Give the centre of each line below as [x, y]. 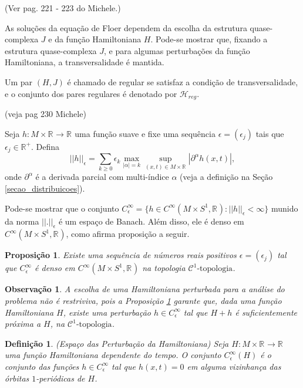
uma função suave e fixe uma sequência [145, 133]
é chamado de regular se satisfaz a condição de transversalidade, [183, 81]
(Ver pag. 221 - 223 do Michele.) [63, 8]
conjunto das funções [42, 366]
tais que [270, 133]
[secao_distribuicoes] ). [45, 188]
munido [285, 208]
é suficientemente [266, 312]
